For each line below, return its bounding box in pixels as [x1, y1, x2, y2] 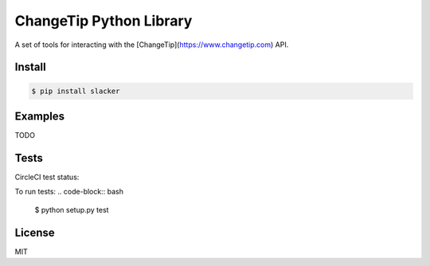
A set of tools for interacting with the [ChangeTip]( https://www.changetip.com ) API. [14, 40, 289, 49]
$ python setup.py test [34, 205, 109, 214]
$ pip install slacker [31, 86, 120, 96]
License [14, 225, 55, 239]
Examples [14, 109, 65, 123]
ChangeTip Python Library [14, 12, 193, 29]
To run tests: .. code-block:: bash [14, 187, 123, 197]
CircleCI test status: [14, 172, 80, 182]
